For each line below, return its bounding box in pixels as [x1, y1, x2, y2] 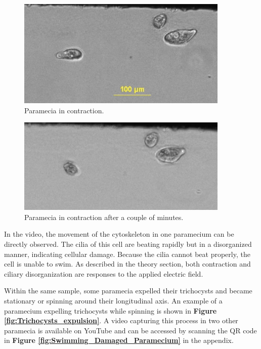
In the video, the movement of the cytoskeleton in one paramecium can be [4, 229, 234, 239]
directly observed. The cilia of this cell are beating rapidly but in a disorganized [4, 238, 252, 249]
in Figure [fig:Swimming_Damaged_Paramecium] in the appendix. [4, 335, 234, 345]
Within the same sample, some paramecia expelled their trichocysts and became [4, 285, 252, 296]
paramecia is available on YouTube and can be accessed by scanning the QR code [4, 325, 257, 335]
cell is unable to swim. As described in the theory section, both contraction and [4, 258, 251, 269]
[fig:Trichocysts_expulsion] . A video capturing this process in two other [4, 315, 238, 326]
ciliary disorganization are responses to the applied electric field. [4, 268, 203, 279]
